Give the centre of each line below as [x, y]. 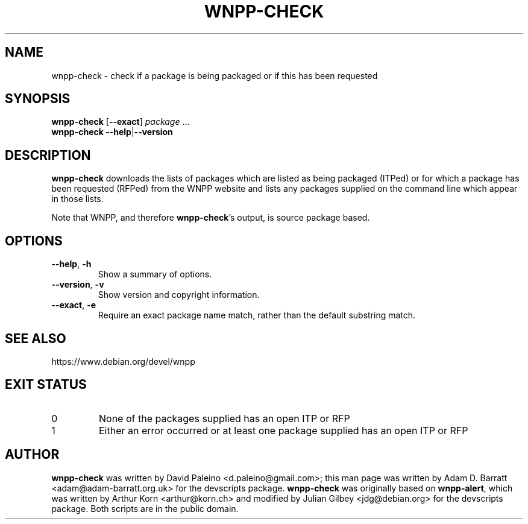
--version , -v [78, 285]
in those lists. [77, 199]
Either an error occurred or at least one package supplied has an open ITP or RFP [283, 430]
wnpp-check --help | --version [112, 132]
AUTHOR [32, 455]
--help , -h [71, 264]
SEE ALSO [36, 338]
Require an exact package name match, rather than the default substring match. [257, 315]
